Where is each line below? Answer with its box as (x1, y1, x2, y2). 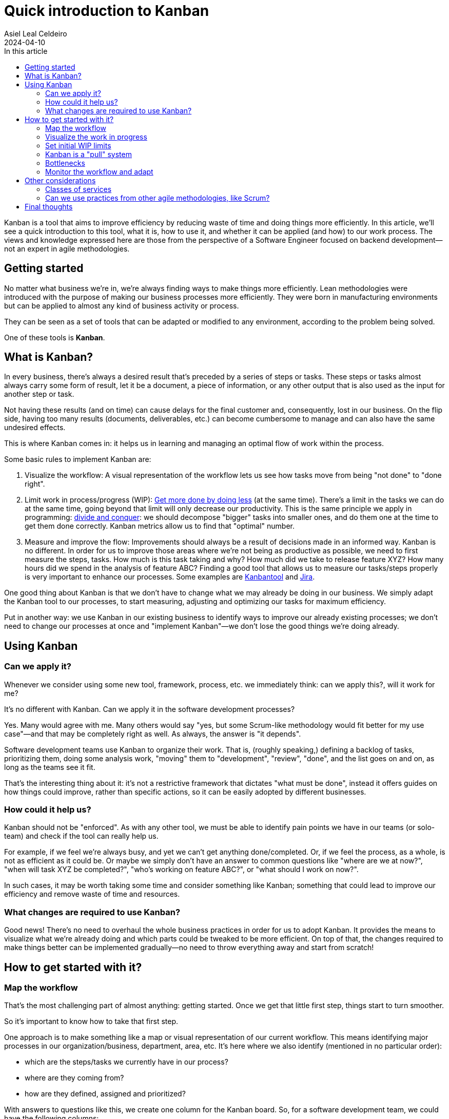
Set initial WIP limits (45, 141, 111, 150)
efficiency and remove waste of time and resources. (4, 890, 180, 899)
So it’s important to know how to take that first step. (4, 1017, 179, 1026)
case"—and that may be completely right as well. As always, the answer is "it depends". (4, 729, 301, 738)
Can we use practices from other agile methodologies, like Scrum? (45, 193, 270, 202)
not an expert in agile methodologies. (4, 244, 130, 253)
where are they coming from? (25, 1073, 124, 1083)
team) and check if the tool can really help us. (4, 832, 159, 841)
